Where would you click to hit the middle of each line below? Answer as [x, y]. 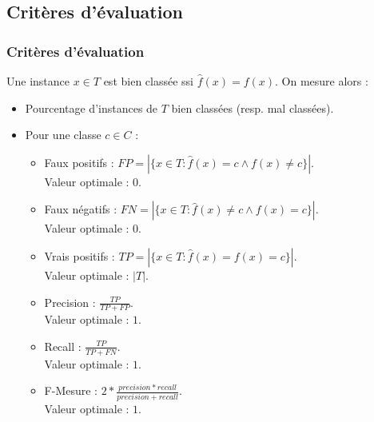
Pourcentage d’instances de [92, 107]
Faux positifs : [79, 162]
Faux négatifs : [81, 209]
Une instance [38, 81]
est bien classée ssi [148, 81]
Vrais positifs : [80, 255]
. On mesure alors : [322, 81]
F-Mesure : [71, 390]
